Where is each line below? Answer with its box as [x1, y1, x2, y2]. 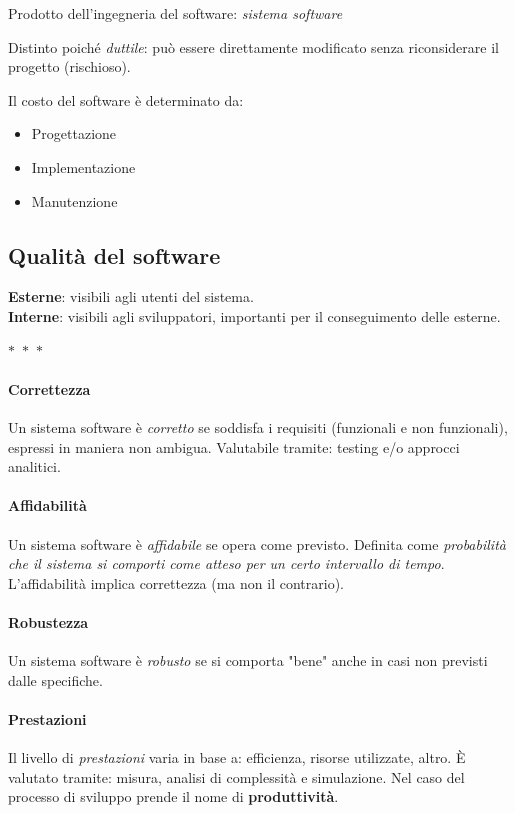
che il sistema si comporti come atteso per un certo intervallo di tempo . [8, 553, 445, 574]
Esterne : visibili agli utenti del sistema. [8, 286, 254, 307]
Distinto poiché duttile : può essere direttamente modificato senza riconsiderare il [8, 36, 499, 57]
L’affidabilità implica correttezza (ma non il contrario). [8, 572, 344, 593]
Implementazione [31, 156, 136, 177]
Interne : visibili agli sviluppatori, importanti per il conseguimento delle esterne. [8, 305, 501, 326]
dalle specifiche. [8, 669, 103, 690]
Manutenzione [31, 190, 118, 211]
